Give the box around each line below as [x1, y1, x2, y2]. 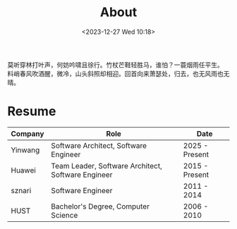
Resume [7, 104, 56, 120]
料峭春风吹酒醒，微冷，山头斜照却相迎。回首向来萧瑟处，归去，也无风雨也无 [7, 69, 230, 78]
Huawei [11, 165, 37, 175]
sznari [11, 185, 32, 195]
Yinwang [11, 145, 40, 155]
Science [51, 210, 78, 220]
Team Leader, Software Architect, [51, 161, 162, 171]
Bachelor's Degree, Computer [51, 202, 150, 211]
